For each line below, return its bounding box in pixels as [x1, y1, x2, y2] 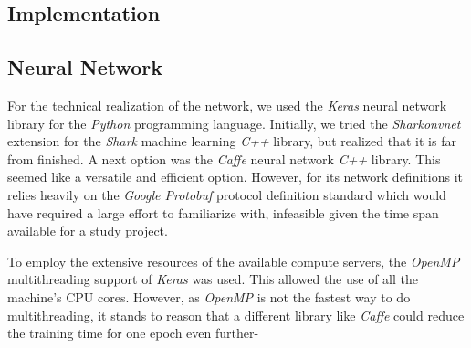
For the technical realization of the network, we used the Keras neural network [7, 95, 447, 114]
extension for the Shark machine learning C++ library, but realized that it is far [7, 132, 456, 151]
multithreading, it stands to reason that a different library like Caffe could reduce [7, 305, 465, 324]
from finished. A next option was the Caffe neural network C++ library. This [7, 149, 441, 168]
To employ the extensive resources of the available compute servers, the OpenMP [7, 251, 460, 270]
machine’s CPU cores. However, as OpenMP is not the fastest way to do [7, 287, 411, 306]
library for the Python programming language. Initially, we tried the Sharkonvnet [7, 113, 461, 132]
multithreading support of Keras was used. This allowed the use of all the [7, 269, 418, 289]
